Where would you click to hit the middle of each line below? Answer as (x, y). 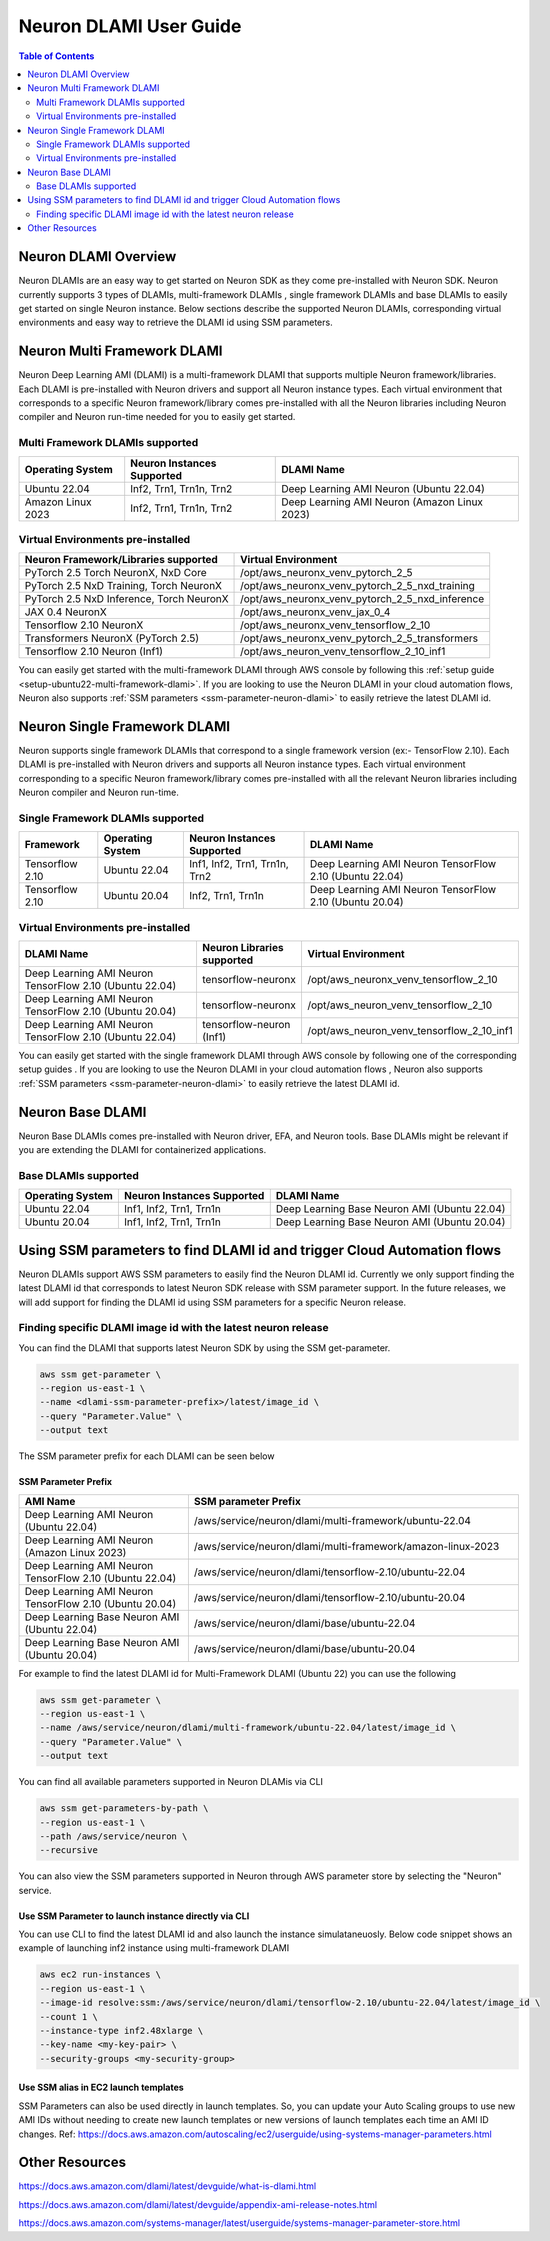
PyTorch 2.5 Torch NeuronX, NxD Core (115, 573)
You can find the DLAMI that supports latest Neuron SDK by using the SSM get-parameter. (204, 1347)
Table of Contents (56, 56)
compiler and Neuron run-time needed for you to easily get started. (157, 417)
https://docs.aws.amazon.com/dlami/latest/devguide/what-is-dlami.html (167, 2186)
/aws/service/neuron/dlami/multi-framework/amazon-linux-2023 (346, 1546)
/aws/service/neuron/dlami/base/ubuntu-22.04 (304, 1623)
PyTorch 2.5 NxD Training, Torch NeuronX (123, 586)
